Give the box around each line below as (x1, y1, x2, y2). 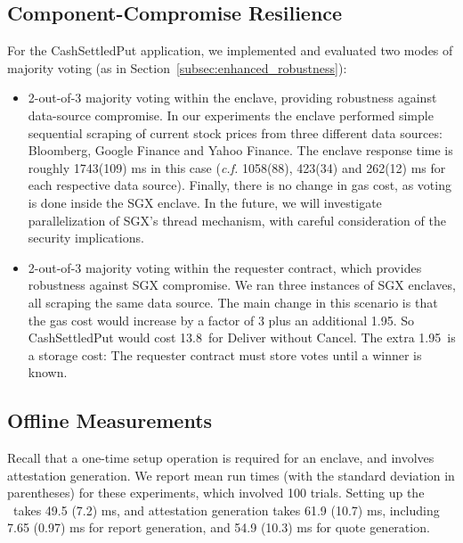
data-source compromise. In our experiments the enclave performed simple (28, 105, 434, 124)
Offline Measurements (7, 407, 213, 434)
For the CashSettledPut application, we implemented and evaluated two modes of (7, 41, 453, 60)
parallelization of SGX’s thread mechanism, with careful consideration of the (28, 210, 446, 229)
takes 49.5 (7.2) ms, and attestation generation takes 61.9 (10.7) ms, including (12, 500, 440, 519)
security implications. (28, 228, 144, 247)
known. (28, 363, 68, 382)
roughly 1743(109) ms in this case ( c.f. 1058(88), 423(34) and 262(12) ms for (28, 158, 446, 177)
